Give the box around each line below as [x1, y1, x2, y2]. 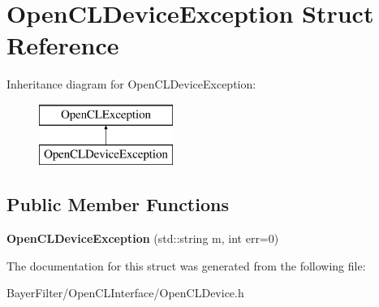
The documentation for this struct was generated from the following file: [6, 257, 366, 274]
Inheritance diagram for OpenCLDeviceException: [6, 76, 256, 93]
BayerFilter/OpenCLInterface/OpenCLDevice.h [6, 284, 244, 301]
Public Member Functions [6, 192, 229, 217]
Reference [6, 28, 119, 62]
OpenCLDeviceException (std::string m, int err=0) [6, 230, 279, 247]
